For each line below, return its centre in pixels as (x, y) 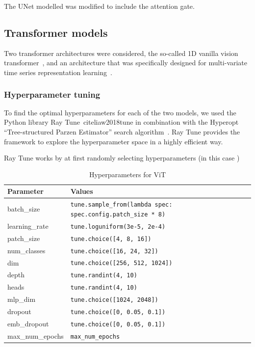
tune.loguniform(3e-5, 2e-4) (118, 227)
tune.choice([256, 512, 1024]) (121, 263)
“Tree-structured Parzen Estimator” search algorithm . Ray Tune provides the (122, 131)
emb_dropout (28, 324)
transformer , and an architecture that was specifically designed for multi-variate (126, 63)
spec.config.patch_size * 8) (118, 214)
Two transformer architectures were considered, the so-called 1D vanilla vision (121, 53)
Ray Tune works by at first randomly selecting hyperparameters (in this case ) (122, 158)
